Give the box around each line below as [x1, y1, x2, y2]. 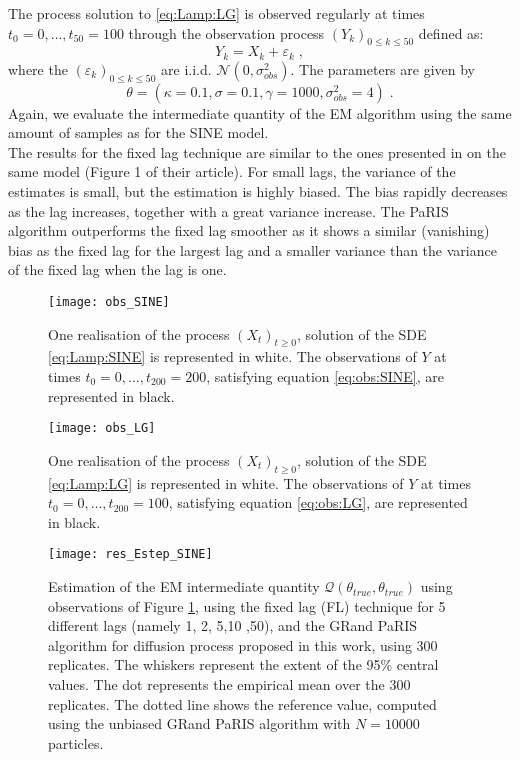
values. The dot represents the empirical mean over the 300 [48, 674, 411, 695]
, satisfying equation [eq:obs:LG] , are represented [168, 492, 468, 513]
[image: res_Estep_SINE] [48, 547, 213, 562]
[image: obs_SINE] [48, 294, 170, 309]
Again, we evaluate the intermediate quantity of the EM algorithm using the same [8, 102, 512, 123]
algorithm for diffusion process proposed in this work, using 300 [48, 634, 438, 655]
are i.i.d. [161, 58, 212, 79]
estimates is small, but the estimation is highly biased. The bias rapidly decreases [8, 181, 508, 202]
